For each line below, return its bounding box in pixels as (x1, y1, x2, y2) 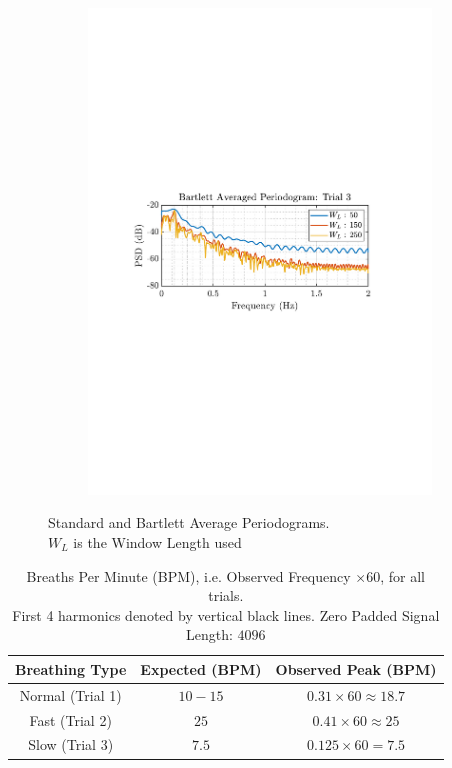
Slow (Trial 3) (28, 734, 114, 755)
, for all (380, 565, 425, 586)
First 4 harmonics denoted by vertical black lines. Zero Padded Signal (12, 604, 440, 625)
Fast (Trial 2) (29, 709, 112, 730)
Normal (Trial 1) (19, 684, 122, 705)
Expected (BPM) (140, 658, 262, 679)
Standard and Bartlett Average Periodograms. (48, 512, 330, 533)
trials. (208, 585, 244, 606)
